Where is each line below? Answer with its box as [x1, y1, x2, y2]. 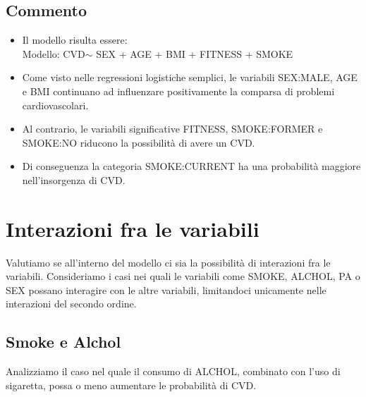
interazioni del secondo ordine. [6, 296, 137, 311]
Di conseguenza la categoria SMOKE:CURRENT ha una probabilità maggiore [22, 159, 361, 173]
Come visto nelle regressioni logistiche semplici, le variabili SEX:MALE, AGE [22, 70, 358, 85]
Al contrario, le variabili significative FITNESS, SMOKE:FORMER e [22, 121, 323, 136]
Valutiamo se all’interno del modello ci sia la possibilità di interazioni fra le [6, 255, 331, 269]
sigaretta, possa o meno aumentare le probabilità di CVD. [6, 377, 257, 392]
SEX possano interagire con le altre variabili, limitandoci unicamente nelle [6, 282, 327, 297]
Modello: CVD [22, 46, 85, 61]
